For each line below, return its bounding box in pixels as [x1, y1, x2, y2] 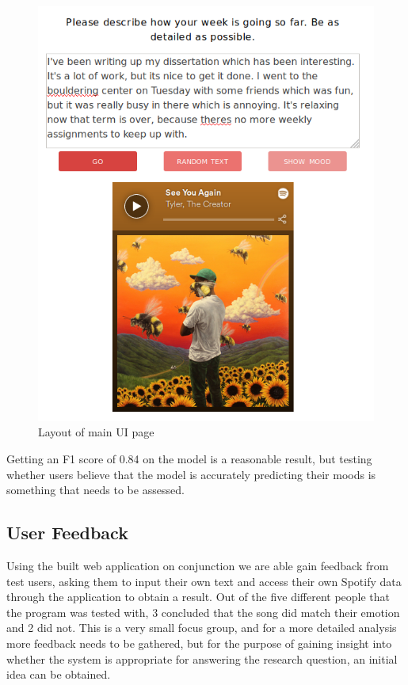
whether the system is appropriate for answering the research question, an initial [6, 650, 398, 667]
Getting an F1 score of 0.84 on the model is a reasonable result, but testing [6, 451, 372, 467]
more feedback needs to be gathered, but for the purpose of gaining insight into [6, 635, 392, 652]
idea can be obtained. [6, 666, 111, 683]
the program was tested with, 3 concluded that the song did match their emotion [6, 603, 400, 620]
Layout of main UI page [38, 424, 154, 440]
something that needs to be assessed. [6, 481, 185, 498]
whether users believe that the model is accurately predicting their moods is [6, 466, 376, 482]
